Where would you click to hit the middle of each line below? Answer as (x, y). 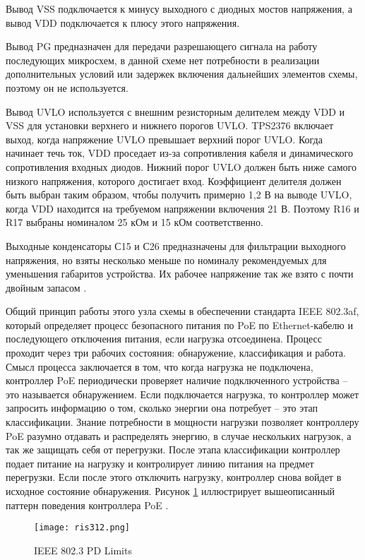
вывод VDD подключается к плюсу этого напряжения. (123, 22)
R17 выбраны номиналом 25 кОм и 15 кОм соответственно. (135, 222)
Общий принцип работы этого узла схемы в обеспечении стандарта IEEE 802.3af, (182, 311)
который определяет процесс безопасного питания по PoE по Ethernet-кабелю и (179, 324)
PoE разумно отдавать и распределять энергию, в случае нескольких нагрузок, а (179, 435)
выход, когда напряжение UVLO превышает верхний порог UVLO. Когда (164, 139)
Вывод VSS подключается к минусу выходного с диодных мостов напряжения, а (179, 8)
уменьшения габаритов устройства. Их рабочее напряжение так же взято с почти (180, 274)
